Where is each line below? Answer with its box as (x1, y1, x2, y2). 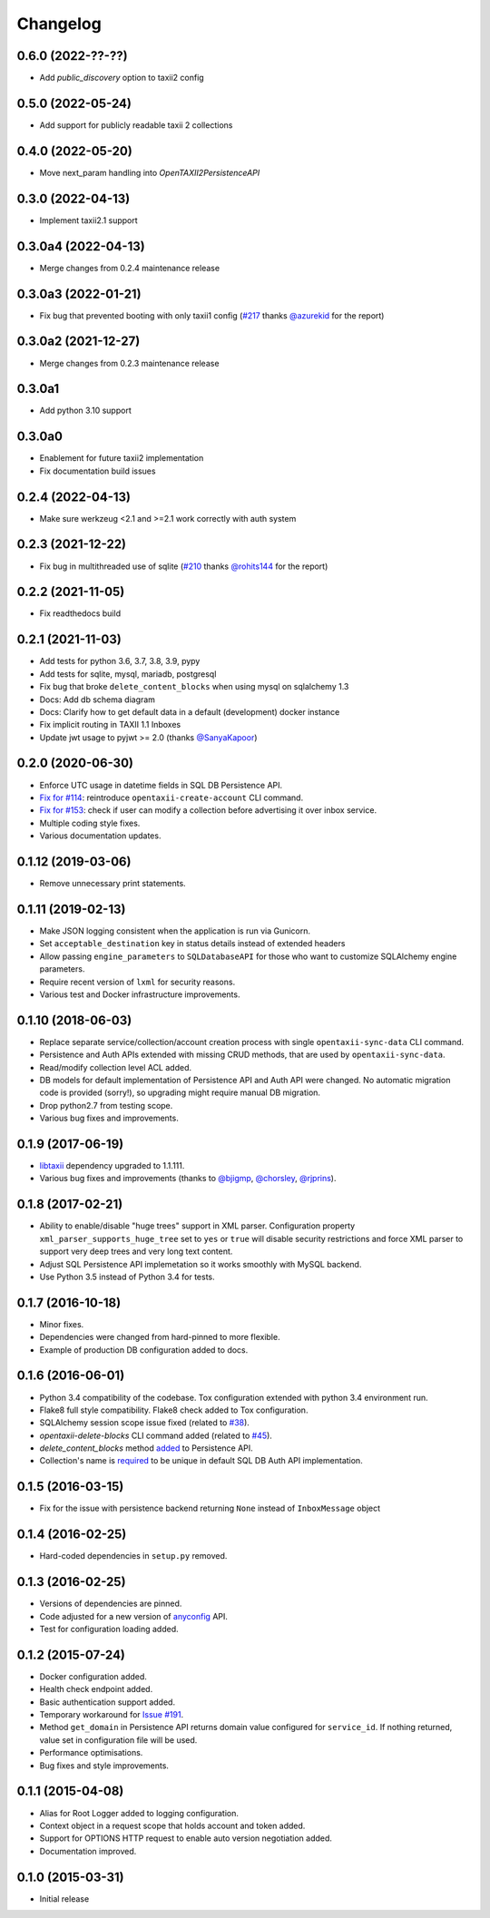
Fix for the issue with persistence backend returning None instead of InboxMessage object (39, 1502, 381, 1514)
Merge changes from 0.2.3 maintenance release (39, 357, 220, 368)
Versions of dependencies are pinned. (39, 1598, 182, 1610)
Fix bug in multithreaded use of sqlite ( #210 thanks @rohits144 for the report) (39, 561, 328, 572)
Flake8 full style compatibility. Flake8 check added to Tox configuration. (39, 1404, 309, 1415)
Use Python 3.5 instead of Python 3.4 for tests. (39, 1271, 215, 1282)
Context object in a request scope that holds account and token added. (39, 1820, 306, 1831)
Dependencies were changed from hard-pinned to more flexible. (39, 1332, 280, 1343)
